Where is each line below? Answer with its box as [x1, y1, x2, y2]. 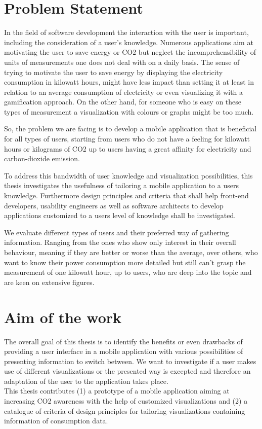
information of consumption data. [4, 415, 108, 426]
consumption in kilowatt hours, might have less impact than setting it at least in [4, 77, 254, 87]
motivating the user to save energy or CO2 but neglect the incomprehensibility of [4, 47, 256, 57]
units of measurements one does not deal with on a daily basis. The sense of [4, 56, 240, 67]
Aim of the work [4, 306, 122, 327]
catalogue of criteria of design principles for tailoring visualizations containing [4, 405, 245, 416]
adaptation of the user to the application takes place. [4, 375, 168, 386]
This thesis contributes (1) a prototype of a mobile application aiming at [4, 385, 230, 396]
